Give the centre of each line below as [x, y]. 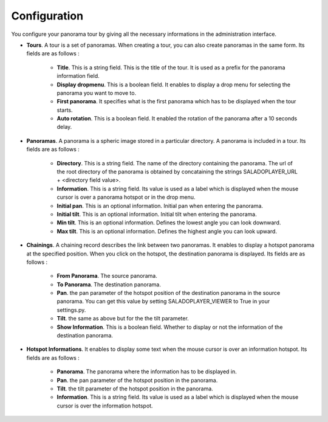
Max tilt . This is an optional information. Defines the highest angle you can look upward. [167, 231]
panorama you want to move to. [97, 93]
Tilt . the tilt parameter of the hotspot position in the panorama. [135, 389]
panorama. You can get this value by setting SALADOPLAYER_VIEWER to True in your [163, 302]
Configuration [47, 16]
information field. [78, 76]
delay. [64, 127]
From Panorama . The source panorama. [107, 276]
